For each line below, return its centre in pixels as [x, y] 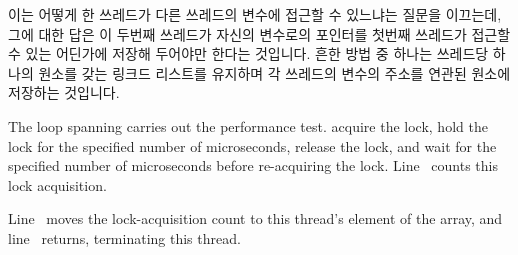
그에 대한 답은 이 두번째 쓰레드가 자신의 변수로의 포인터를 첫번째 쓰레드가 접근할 [259, 33]
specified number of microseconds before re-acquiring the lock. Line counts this [253, 165]
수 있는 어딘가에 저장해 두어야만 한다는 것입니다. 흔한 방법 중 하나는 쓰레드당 [248, 53]
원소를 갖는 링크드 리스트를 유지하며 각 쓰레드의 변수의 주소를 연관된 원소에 [274, 72]
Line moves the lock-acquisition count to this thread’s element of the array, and [255, 218]
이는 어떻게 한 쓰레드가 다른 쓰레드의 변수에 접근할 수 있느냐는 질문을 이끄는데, [255, 14]
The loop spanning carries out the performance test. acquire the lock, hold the [248, 125]
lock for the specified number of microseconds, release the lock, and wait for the [252, 145]
